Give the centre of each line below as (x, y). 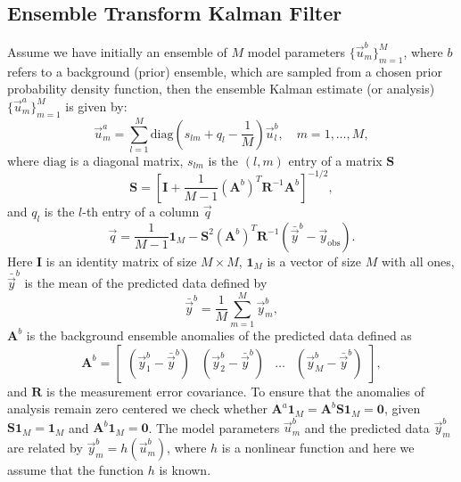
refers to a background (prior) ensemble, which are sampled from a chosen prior (225, 71)
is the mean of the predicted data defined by (146, 283)
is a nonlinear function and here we (318, 448)
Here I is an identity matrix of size (102, 261)
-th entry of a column (141, 211)
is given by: (96, 106)
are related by (45, 448)
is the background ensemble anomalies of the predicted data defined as (219, 335)
